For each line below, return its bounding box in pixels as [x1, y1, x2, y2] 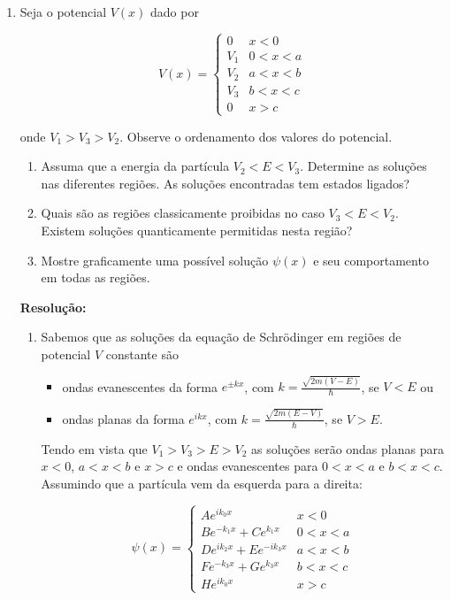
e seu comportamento [313, 250, 429, 269]
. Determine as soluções [300, 157, 427, 175]
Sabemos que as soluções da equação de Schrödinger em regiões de [41, 327, 401, 346]
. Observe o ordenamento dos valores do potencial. [119, 127, 393, 145]
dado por [150, 3, 199, 20]
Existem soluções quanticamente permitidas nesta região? [41, 220, 353, 239]
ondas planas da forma [62, 409, 185, 427]
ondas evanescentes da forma [62, 377, 218, 396]
